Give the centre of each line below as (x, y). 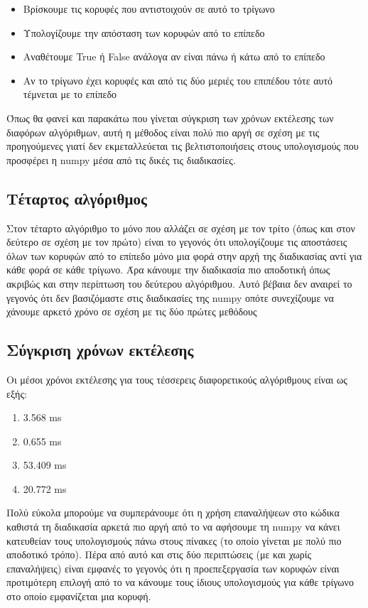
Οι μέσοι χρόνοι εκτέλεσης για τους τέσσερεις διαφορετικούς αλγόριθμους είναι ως (177, 379)
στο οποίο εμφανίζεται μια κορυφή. (79, 596)
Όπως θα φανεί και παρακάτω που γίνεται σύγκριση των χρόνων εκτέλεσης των (170, 118)
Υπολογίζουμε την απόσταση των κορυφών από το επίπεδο (144, 32)
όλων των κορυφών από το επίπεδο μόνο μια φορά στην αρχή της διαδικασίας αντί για (184, 255)
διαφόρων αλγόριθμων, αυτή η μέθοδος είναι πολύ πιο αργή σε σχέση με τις (163, 132)
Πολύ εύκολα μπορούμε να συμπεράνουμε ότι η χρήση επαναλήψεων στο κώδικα (173, 512)
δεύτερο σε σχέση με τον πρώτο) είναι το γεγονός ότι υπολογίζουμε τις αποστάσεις (177, 242)
